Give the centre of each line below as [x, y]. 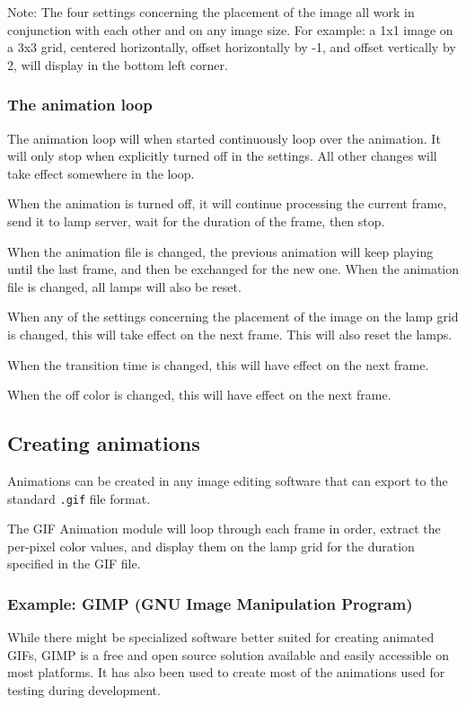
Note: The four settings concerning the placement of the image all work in [211, 12]
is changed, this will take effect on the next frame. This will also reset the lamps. [230, 334]
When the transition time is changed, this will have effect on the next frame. [218, 364]
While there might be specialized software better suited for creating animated [221, 637]
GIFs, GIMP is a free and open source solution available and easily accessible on [228, 654]
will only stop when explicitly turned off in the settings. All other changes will [222, 156]
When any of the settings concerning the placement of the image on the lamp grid [233, 317]
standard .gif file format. [79, 498]
